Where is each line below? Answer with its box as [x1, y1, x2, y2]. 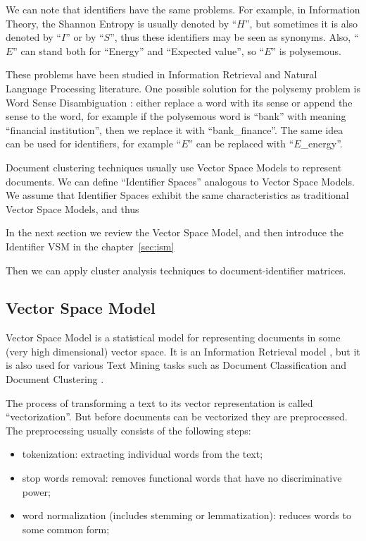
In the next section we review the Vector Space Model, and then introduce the [6, 225, 344, 240]
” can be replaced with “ [188, 136, 294, 151]
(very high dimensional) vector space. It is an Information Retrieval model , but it [6, 344, 360, 358]
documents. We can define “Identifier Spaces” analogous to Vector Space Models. [6, 174, 355, 188]
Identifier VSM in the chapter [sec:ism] [6, 238, 175, 253]
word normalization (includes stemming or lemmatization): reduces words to [22, 508, 351, 523]
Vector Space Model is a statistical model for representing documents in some [6, 330, 341, 345]
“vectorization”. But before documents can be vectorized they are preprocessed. [6, 409, 348, 424]
